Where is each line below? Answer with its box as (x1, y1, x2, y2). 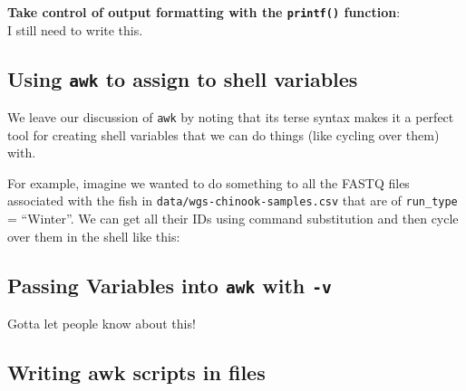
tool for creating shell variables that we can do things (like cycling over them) (7, 125, 440, 144)
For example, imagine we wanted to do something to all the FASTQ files (7, 173, 410, 192)
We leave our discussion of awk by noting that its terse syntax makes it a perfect (7, 108, 454, 127)
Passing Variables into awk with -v (7, 271, 332, 299)
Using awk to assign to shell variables (7, 64, 358, 92)
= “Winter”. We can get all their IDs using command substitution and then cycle (7, 209, 459, 228)
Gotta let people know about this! (7, 314, 196, 333)
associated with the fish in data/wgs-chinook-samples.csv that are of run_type (7, 191, 458, 210)
